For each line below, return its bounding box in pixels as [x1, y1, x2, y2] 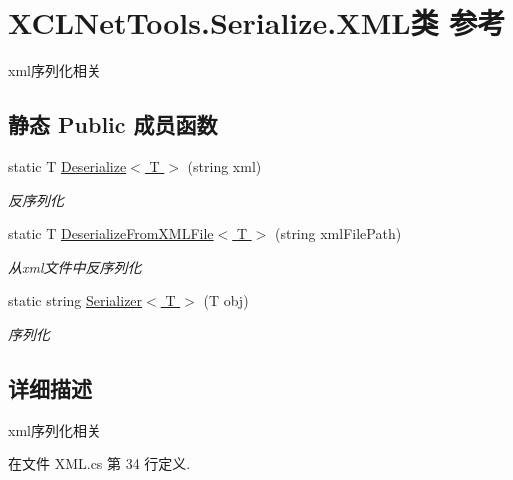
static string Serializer [8, 290, 143, 311]
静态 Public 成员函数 [8, 109, 218, 140]
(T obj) [203, 290, 249, 311]
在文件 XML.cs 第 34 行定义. [8, 453, 191, 474]
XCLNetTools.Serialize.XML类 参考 [8, 2, 506, 43]
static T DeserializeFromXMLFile [8, 223, 214, 244]
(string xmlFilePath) [274, 223, 402, 244]
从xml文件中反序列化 [8, 256, 142, 277]
